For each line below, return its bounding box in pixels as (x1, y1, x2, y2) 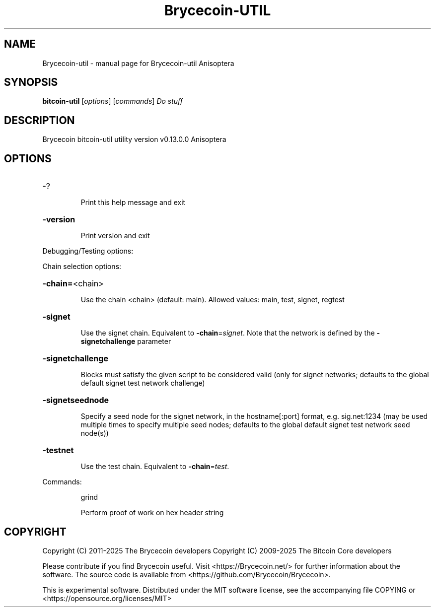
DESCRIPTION (4, 114, 75, 127)
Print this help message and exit (80, 198, 186, 207)
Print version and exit (80, 231, 150, 240)
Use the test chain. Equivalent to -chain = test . (80, 462, 229, 471)
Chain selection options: (42, 262, 122, 271)
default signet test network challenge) (80, 379, 205, 388)
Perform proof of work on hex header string (80, 508, 224, 517)
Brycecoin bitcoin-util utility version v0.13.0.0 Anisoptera (42, 135, 226, 144)
